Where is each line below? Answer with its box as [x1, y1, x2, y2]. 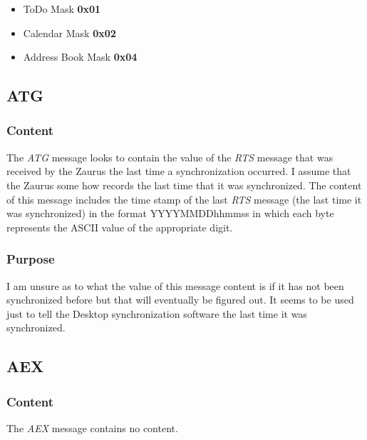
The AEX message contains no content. [6, 420, 178, 435]
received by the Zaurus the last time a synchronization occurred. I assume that [6, 164, 351, 179]
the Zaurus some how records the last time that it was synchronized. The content [6, 177, 362, 192]
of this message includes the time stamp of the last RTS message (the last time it [6, 191, 362, 206]
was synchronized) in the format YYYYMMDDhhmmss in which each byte [6, 206, 334, 221]
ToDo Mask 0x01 [23, 1, 101, 16]
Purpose [6, 250, 55, 268]
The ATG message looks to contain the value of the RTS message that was [6, 149, 334, 164]
